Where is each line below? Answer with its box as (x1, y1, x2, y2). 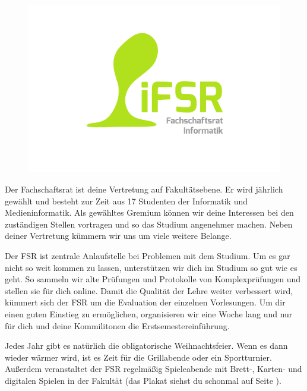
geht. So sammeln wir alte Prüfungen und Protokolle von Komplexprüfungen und (5, 273, 301, 285)
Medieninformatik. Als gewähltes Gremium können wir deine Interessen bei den (5, 206, 294, 219)
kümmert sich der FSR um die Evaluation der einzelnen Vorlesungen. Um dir (5, 296, 286, 308)
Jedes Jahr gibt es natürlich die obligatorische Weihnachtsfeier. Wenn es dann (5, 339, 288, 352)
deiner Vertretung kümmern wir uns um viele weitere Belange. (5, 229, 232, 242)
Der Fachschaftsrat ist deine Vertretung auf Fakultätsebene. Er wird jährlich (5, 182, 283, 195)
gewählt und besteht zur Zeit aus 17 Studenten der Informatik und (5, 194, 248, 207)
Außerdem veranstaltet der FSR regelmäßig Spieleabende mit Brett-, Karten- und (5, 362, 302, 375)
